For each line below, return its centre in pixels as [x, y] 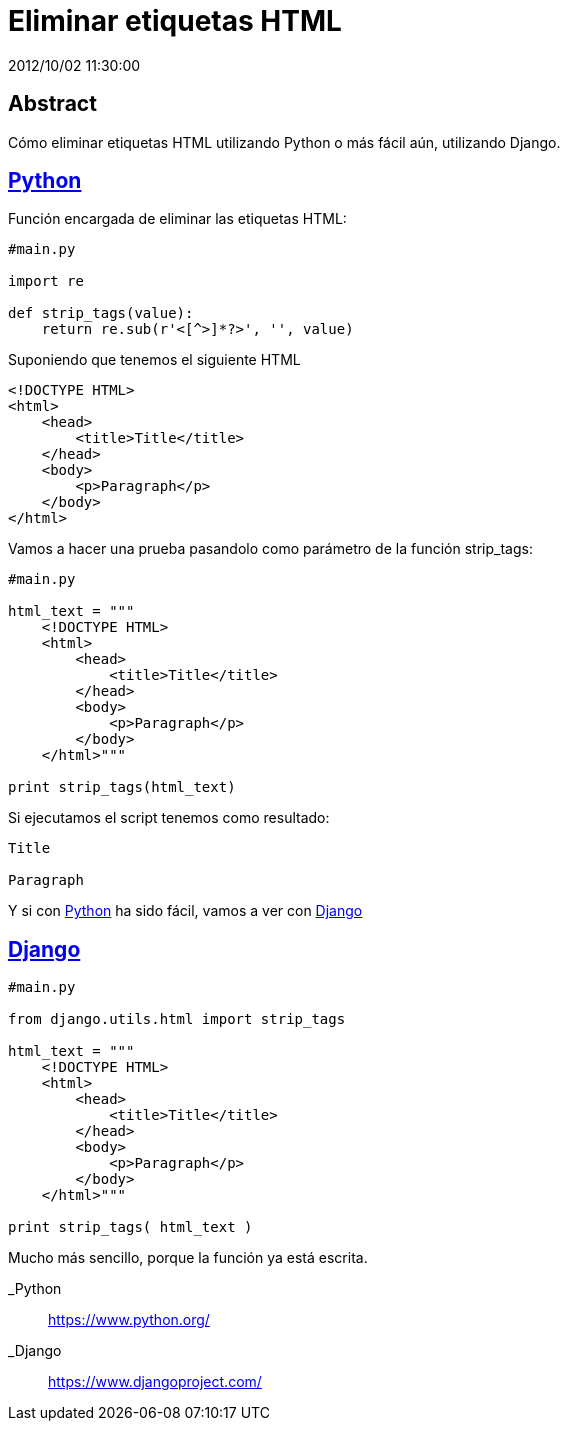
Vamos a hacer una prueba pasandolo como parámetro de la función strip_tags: [270, 549]
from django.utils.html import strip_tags [177, 1019]
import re [46, 281]
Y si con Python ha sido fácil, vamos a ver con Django [185, 911]
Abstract [52, 104]
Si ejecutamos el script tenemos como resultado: [169, 818]
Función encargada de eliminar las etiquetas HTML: [177, 219]
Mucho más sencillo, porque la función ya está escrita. [188, 1258]
